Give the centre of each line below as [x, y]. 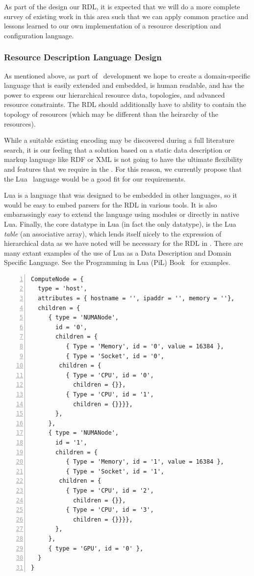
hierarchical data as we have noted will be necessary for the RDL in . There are [124, 243]
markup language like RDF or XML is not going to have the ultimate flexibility [124, 159]
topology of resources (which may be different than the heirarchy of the [111, 114]
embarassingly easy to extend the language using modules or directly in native [122, 214]
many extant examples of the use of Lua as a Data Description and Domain [118, 252]
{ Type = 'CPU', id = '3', [110, 510]
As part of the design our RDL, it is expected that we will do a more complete [122, 6]
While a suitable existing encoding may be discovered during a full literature [119, 140]
